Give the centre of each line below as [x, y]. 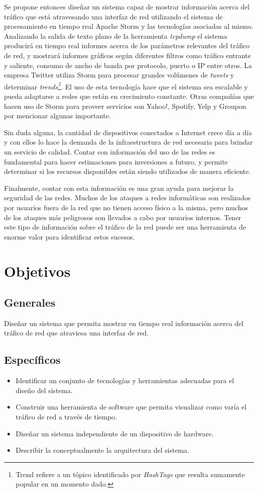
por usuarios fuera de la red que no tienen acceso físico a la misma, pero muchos [126, 207]
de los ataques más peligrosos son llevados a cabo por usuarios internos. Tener [123, 217]
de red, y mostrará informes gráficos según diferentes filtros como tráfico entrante [128, 55]
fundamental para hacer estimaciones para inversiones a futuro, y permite [116, 161]
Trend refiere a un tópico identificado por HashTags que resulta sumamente [130, 474]
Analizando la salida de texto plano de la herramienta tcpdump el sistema [116, 36]
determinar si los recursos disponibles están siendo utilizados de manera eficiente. [128, 171]
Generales [30, 302]
